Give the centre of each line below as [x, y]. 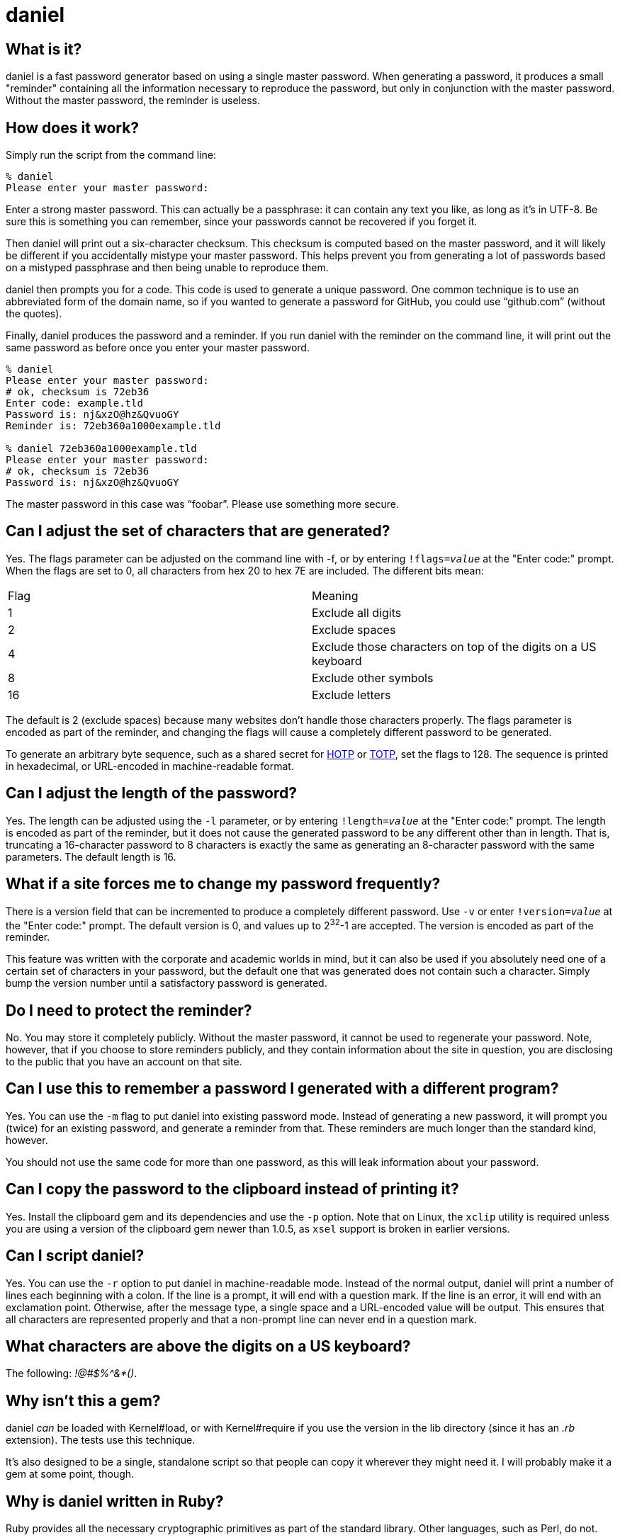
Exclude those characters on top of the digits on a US [454, 646]
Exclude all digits [357, 612]
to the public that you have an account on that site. [124, 1062]
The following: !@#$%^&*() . [72, 1374]
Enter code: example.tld [74, 403]
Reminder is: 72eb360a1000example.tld [113, 426]
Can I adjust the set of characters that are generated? [198, 531]
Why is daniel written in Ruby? [115, 1501]
